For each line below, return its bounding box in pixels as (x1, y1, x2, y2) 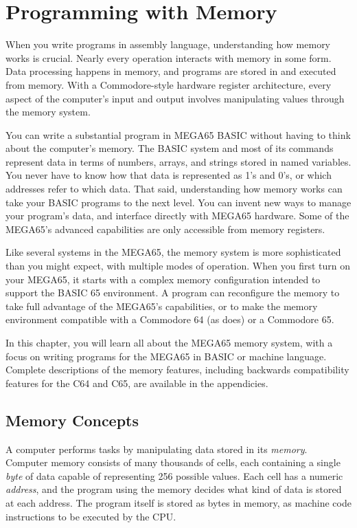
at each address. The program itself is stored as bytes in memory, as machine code (5, 495, 352, 509)
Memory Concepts (5, 409, 139, 430)
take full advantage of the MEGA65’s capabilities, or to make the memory (5, 298, 318, 313)
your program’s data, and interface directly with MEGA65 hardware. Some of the (5, 208, 349, 223)
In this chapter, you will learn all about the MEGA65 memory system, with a (5, 335, 333, 349)
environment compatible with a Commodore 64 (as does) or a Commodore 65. (5, 312, 334, 327)
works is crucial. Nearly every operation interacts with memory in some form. (5, 50, 332, 65)
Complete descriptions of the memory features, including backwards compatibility (5, 362, 349, 377)
